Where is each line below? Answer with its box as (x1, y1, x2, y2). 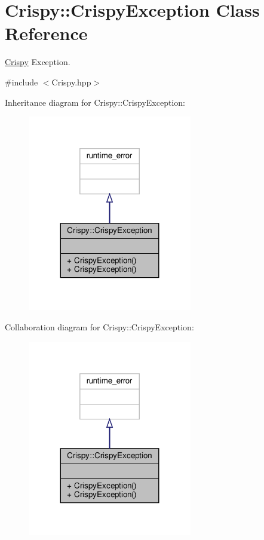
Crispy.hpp (51, 75, 91, 88)
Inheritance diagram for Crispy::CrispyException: (5, 96, 185, 108)
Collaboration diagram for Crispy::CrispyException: (5, 321, 194, 333)
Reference (5, 21, 88, 45)
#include (5, 75, 38, 88)
